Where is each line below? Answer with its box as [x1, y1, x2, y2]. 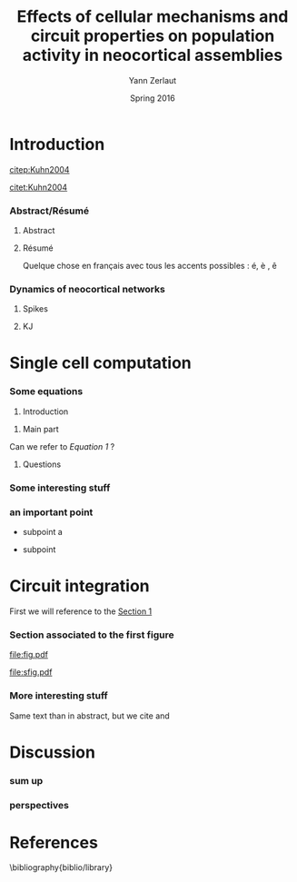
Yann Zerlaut [128, 74, 177, 85]
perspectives [9, 798, 70, 811]
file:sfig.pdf [9, 667, 53, 678]
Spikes [22, 303, 48, 314]
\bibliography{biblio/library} [9, 862, 114, 873]
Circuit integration [9, 576, 150, 597]
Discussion [9, 742, 95, 762]
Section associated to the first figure [9, 629, 174, 641]
